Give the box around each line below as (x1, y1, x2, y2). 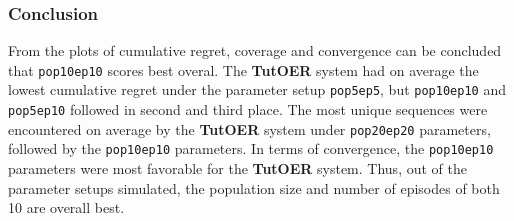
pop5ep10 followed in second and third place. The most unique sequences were (8, 99, 488, 120)
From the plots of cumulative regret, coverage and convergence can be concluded (8, 40, 502, 61)
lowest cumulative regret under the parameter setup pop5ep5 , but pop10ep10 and (8, 79, 506, 100)
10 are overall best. (8, 197, 125, 218)
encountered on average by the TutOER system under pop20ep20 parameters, (8, 118, 491, 139)
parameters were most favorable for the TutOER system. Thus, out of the (8, 158, 467, 179)
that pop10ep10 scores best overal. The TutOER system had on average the (8, 59, 479, 80)
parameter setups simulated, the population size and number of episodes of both (8, 177, 500, 198)
